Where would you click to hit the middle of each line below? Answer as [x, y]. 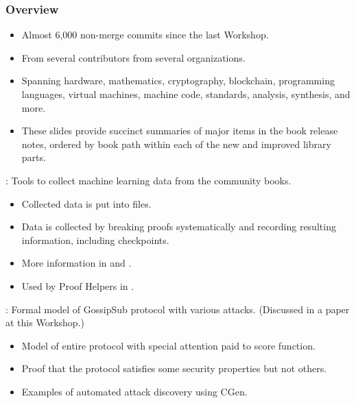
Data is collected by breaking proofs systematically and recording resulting [179, 227]
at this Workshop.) [45, 322]
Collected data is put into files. [86, 203]
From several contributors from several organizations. [133, 57]
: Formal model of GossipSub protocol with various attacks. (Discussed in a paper [178, 309]
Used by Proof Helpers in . [78, 285]
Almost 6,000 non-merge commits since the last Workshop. [145, 35]
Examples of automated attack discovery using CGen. [134, 391]
